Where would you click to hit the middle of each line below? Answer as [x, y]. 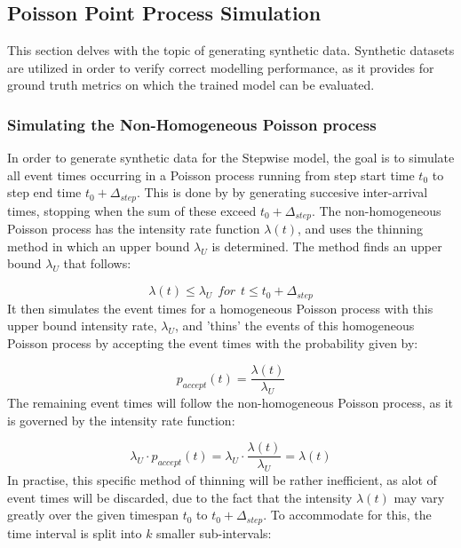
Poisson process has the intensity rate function [134, 229]
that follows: [97, 263]
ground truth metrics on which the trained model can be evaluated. [191, 85]
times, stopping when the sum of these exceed [132, 210]
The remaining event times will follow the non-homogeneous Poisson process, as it [230, 403]
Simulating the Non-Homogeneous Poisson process [192, 124]
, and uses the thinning [360, 229]
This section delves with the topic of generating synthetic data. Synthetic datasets [231, 50]
